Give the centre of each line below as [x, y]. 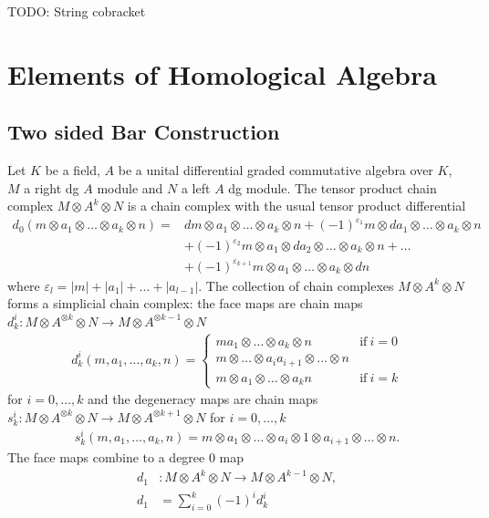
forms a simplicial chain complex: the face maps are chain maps [185, 303]
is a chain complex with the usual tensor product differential [297, 206]
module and [130, 187]
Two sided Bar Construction [144, 132]
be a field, [73, 170]
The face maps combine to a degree [106, 457]
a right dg [52, 187]
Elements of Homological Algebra [222, 73]
